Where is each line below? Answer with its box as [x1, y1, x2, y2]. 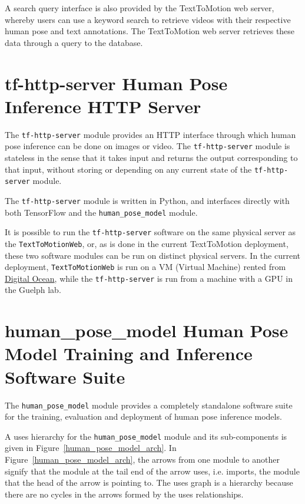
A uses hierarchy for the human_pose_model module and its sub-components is [5, 430, 287, 442]
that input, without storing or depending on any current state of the [5, 163, 252, 175]
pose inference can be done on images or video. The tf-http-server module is [5, 140, 290, 152]
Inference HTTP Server [5, 94, 201, 118]
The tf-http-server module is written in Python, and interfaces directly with [5, 194, 290, 206]
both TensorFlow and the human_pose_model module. [5, 206, 198, 218]
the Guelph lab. [5, 284, 61, 296]
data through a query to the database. [5, 36, 143, 48]
